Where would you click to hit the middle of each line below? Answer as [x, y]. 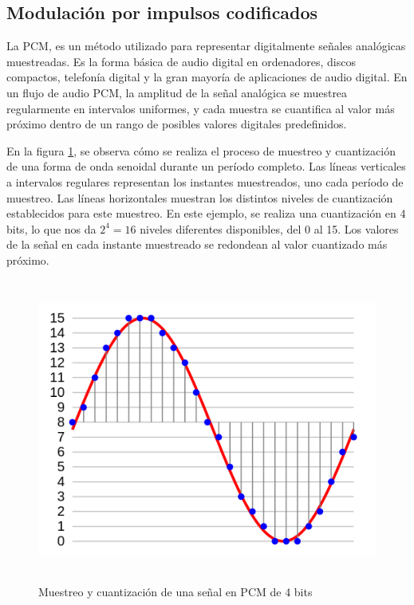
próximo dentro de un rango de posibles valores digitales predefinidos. [177, 124]
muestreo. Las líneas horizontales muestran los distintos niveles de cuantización [200, 197]
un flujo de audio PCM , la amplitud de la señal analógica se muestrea [177, 92]
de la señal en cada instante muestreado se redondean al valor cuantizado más [197, 244]
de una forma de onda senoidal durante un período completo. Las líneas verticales [206, 166]
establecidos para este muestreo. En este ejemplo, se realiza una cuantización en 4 [206, 213]
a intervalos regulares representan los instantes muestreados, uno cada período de [205, 181]
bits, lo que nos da [51, 228]
